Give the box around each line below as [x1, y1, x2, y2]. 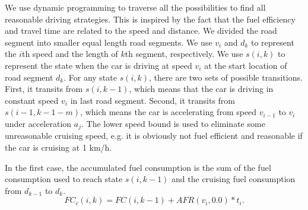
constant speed [5, 94, 59, 106]
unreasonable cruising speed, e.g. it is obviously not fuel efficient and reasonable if [5, 129, 303, 142]
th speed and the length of [21, 47, 118, 60]
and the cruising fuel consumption [172, 173, 296, 185]
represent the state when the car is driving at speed [5, 59, 192, 71]
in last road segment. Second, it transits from [70, 94, 235, 106]
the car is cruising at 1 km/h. [5, 141, 112, 153]
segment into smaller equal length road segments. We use [5, 36, 212, 48]
